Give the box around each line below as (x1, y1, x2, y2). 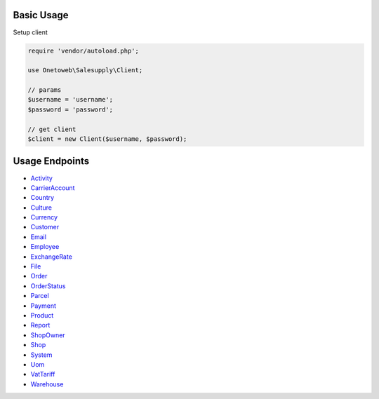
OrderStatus (30, 281, 66, 290)
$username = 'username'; (27, 95, 114, 104)
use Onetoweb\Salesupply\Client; (27, 67, 143, 74)
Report (30, 321, 51, 330)
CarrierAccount (30, 183, 75, 192)
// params (27, 86, 62, 94)
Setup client (13, 28, 48, 36)
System (30, 351, 53, 359)
